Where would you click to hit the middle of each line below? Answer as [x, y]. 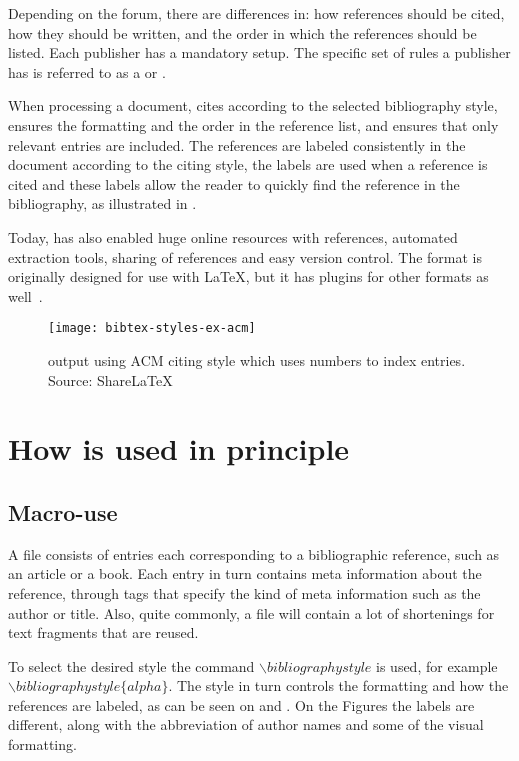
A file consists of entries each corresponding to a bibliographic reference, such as [254, 553]
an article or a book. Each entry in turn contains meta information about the [245, 573]
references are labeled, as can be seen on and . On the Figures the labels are [241, 704]
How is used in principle [179, 448]
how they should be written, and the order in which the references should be [242, 32]
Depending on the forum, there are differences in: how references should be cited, [256, 13]
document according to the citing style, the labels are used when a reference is [248, 164]
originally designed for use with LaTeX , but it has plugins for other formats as [248, 276]
